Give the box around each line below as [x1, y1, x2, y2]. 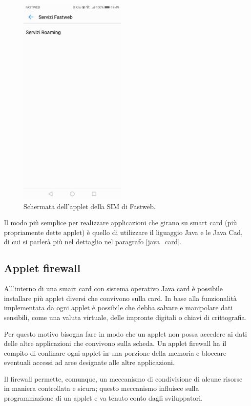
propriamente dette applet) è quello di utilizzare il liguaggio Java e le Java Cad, [4, 227, 243, 237]
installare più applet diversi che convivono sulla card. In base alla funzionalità [4, 293, 237, 303]
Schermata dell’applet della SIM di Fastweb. [23, 201, 156, 211]
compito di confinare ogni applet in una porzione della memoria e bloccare [4, 347, 227, 358]
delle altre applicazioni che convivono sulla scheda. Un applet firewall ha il [4, 338, 227, 348]
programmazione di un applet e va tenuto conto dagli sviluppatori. [4, 393, 203, 403]
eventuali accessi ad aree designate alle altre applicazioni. [4, 357, 175, 367]
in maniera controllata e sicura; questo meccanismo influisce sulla [4, 383, 199, 393]
